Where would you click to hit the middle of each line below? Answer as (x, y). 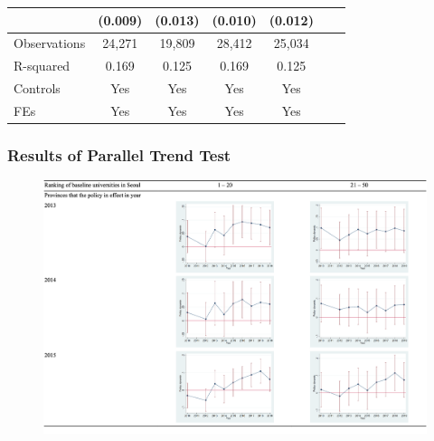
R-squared (42, 66)
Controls (37, 88)
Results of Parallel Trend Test (119, 154)
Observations (50, 43)
